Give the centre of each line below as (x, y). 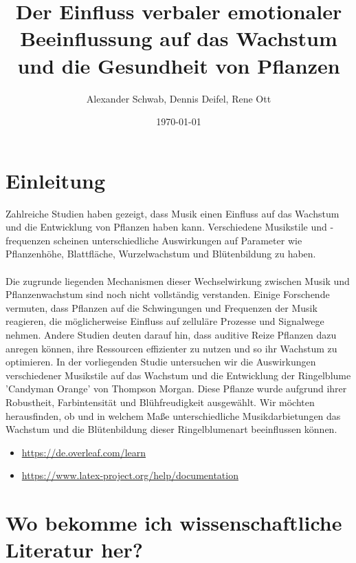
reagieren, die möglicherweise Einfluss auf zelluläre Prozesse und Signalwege (165, 321)
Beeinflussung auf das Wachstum (179, 38)
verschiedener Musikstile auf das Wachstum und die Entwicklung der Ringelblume (178, 375)
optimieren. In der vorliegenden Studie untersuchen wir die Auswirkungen (161, 362)
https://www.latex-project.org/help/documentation (130, 475)
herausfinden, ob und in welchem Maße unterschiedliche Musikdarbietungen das (173, 415)
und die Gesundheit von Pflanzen (179, 65)
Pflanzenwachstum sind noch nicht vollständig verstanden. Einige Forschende (168, 294)
